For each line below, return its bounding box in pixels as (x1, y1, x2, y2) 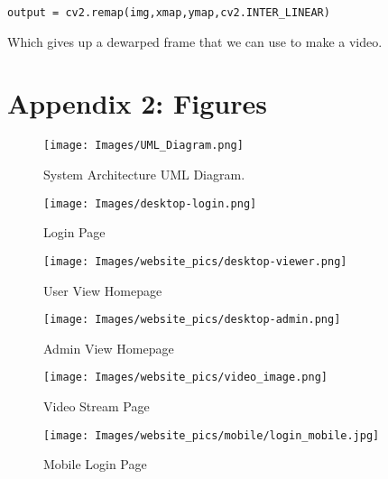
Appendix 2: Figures (7, 85, 267, 122)
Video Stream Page (43, 397, 150, 416)
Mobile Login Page (43, 455, 147, 474)
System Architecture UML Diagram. (43, 165, 245, 184)
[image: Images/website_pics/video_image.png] (43, 371, 328, 384)
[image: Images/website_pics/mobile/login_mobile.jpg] (43, 428, 380, 442)
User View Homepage (43, 281, 162, 299)
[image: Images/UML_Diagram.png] (43, 139, 244, 152)
